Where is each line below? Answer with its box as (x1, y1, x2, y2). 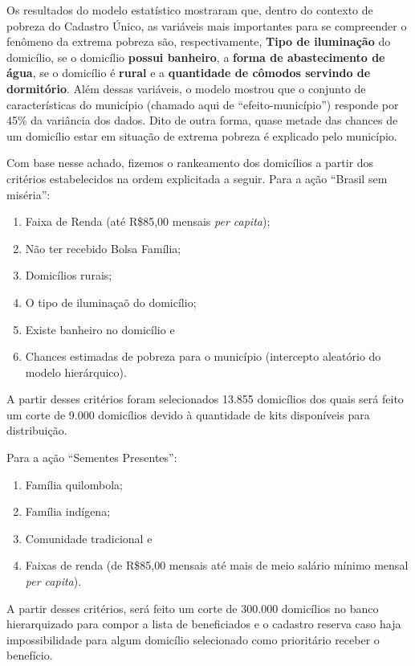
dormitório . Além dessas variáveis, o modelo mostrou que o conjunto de (6, 80, 366, 96)
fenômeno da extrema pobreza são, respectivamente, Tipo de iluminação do (6, 33, 391, 50)
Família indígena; (25, 503, 111, 520)
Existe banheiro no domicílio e (25, 321, 175, 337)
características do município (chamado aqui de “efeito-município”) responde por (6, 96, 399, 112)
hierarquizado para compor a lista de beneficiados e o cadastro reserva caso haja (6, 615, 401, 632)
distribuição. (6, 422, 67, 439)
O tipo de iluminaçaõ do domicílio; (25, 293, 197, 310)
